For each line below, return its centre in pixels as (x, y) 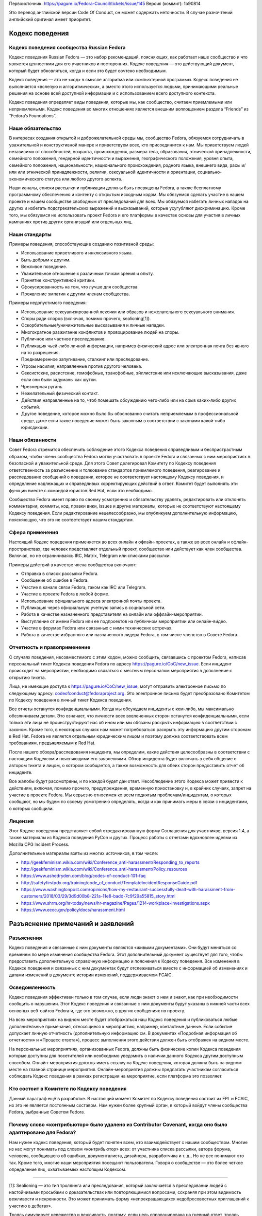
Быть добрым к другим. (46, 260)
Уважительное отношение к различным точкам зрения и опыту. (88, 273)
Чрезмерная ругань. (42, 386)
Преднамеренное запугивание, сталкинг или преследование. (85, 359)
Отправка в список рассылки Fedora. (60, 573)
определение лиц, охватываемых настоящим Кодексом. (68, 1169)
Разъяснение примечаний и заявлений (72, 924)
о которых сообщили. (31, 808)
